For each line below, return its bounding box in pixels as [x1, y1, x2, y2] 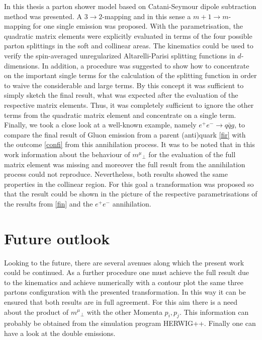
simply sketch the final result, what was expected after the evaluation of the [4, 90, 238, 100]
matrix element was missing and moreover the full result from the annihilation [4, 159, 245, 169]
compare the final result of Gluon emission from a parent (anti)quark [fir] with [4, 129, 246, 140]
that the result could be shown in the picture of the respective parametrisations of [4, 188, 257, 199]
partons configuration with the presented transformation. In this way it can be [4, 287, 246, 297]
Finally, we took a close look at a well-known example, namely [4, 119, 197, 130]
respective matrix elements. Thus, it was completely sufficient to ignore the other [4, 99, 254, 110]
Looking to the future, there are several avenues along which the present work [4, 257, 244, 267]
